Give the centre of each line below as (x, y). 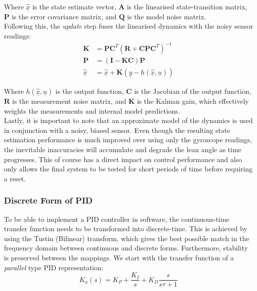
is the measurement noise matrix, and (69, 101)
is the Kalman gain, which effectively (193, 101)
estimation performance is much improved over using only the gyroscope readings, (128, 140)
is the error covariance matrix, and (64, 16)
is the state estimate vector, (74, 6)
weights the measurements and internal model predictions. (92, 110)
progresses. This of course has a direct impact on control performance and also (123, 159)
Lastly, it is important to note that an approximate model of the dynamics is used (128, 120)
